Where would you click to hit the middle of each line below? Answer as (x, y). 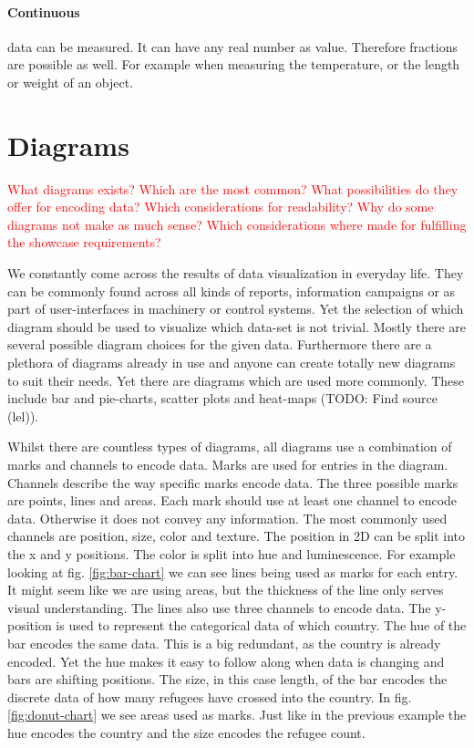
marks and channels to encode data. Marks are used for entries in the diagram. (228, 465)
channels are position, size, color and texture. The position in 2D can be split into (236, 536)
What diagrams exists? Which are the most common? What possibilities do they (233, 188)
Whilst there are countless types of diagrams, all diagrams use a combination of (230, 447)
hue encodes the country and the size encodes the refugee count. (186, 732)
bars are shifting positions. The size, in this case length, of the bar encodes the (227, 679)
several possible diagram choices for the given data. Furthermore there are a (220, 344)
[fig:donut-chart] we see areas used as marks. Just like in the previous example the (237, 715)
